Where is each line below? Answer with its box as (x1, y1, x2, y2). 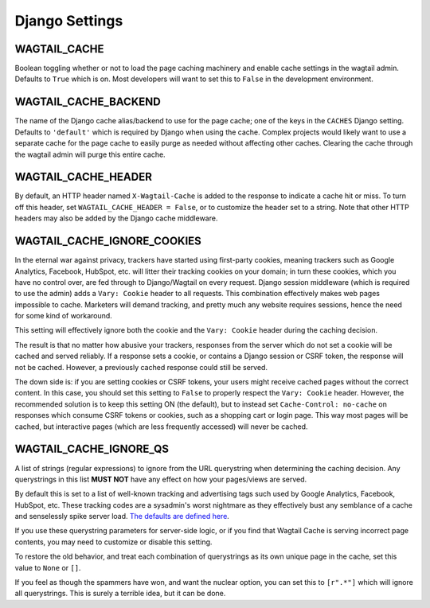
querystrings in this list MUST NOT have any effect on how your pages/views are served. (14, 474, 307, 484)
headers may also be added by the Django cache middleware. (14, 213, 218, 223)
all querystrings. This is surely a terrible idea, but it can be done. (14, 589, 226, 598)
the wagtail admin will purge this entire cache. (14, 150, 166, 159)
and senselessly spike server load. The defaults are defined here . (14, 512, 230, 521)
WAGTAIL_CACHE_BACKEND (14, 95, 161, 109)
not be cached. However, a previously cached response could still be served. (14, 362, 268, 372)
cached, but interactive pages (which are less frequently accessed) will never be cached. (14, 422, 308, 431)
